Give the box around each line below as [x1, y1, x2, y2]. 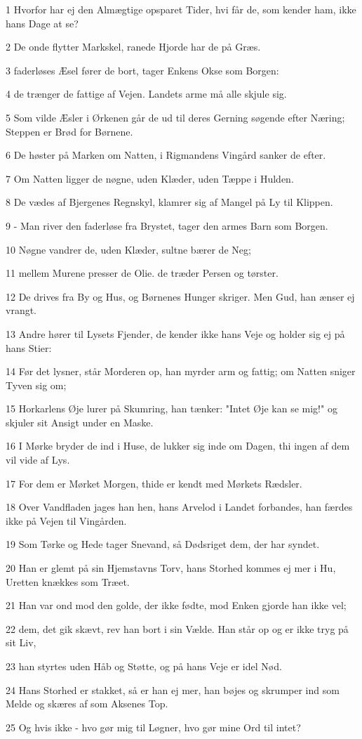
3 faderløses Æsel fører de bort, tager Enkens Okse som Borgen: [6, 63, 279, 77]
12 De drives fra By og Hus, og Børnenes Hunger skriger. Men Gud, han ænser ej [6, 289, 355, 303]
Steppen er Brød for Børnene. [6, 124, 133, 138]
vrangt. [6, 303, 37, 318]
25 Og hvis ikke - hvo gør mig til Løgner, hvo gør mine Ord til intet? [6, 719, 301, 734]
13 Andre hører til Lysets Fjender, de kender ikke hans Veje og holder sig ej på [6, 326, 345, 341]
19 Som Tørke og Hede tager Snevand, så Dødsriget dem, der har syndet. [6, 537, 320, 551]
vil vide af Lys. [6, 452, 70, 467]
